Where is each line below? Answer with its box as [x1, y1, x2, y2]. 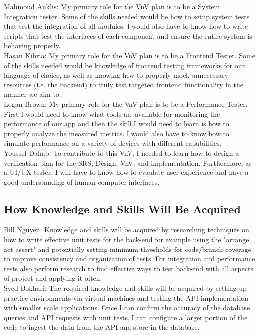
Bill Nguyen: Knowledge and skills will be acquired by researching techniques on [4, 224, 249, 235]
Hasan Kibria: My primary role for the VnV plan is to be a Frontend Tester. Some [4, 50, 255, 60]
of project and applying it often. [4, 273, 102, 283]
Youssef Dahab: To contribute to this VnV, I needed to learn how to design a [4, 147, 239, 158]
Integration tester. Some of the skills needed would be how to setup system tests [4, 11, 250, 21]
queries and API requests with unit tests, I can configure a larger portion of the [4, 312, 248, 322]
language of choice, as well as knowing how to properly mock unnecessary [4, 70, 228, 80]
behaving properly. [4, 40, 61, 51]
